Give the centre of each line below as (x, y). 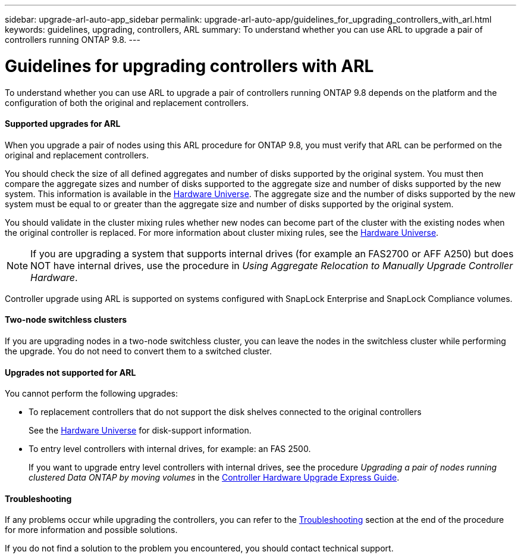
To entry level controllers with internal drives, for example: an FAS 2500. (170, 449)
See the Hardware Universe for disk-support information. (140, 431)
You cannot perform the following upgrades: (91, 394)
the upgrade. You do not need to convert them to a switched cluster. (138, 351)
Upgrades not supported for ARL (70, 372)
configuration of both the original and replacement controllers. (127, 102)
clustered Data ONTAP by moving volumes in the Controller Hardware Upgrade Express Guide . (214, 478)
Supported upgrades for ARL (63, 124)
